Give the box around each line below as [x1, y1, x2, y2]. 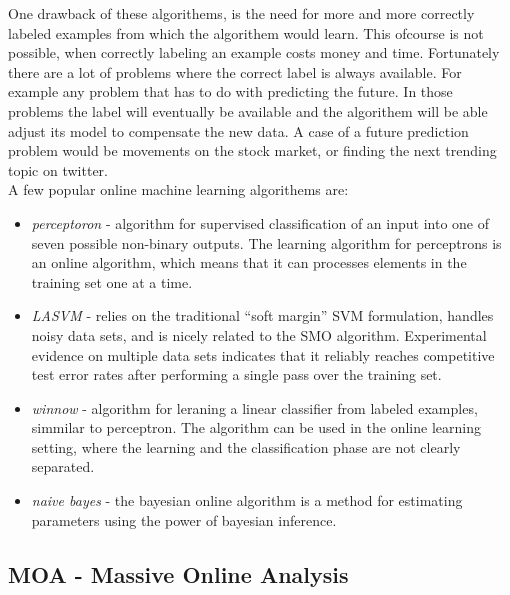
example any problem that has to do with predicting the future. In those [8, 81, 453, 102]
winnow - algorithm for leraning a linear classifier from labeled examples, [31, 397, 478, 418]
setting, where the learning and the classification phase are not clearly [31, 436, 461, 457]
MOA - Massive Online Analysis [8, 558, 349, 589]
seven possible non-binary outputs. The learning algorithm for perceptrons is [31, 232, 502, 253]
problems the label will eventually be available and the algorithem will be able [8, 100, 488, 121]
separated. [31, 456, 95, 477]
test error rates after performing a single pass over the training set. [31, 364, 442, 385]
